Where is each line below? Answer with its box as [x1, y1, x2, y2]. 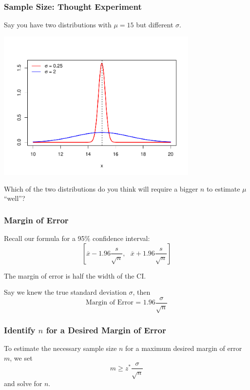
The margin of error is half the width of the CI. [4, 270, 146, 281]
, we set [10, 352, 33, 363]
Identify [4, 324, 36, 336]
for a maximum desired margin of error [125, 343, 242, 353]
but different [136, 20, 173, 30]
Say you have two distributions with [4, 20, 112, 30]
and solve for [4, 378, 42, 389]
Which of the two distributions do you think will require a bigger [4, 183, 198, 194]
